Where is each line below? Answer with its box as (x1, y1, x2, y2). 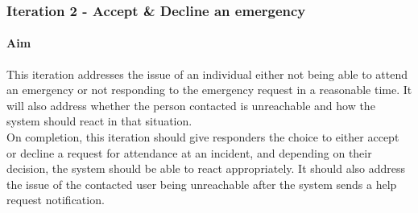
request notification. (6, 191, 105, 208)
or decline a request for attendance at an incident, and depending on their (6, 144, 372, 161)
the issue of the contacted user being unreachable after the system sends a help (6, 175, 397, 192)
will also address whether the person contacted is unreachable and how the (6, 96, 375, 113)
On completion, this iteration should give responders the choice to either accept (6, 129, 399, 145)
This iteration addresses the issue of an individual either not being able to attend (6, 65, 408, 82)
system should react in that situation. (6, 113, 192, 129)
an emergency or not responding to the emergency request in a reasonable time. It (6, 81, 412, 98)
